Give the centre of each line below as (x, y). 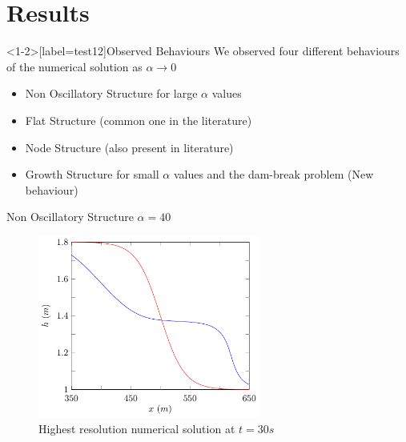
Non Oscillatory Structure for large (111, 93)
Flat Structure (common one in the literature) (139, 120)
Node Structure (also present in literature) (129, 147)
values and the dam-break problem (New (273, 174)
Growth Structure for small (92, 174)
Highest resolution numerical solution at (137, 428)
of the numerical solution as (74, 66)
